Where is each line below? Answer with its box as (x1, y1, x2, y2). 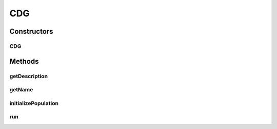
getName (9, 86, 33, 93)
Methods (9, 57, 39, 66)
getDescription (9, 72, 48, 80)
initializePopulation (9, 99, 59, 107)
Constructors (9, 27, 53, 36)
